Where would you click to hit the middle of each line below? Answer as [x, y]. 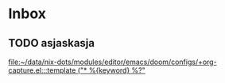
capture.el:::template [42, 70]
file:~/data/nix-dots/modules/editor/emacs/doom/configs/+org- [112, 62]
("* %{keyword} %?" [111, 70]
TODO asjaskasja [52, 43]
